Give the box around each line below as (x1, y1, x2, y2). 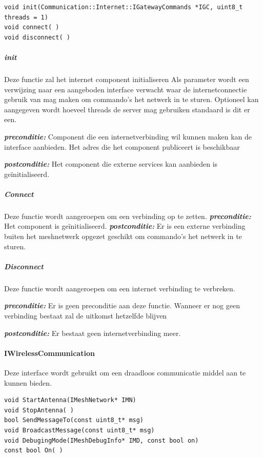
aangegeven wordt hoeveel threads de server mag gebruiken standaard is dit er (4, 104, 250, 114)
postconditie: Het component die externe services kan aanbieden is (4, 158, 218, 169)
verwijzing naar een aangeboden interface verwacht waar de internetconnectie (4, 84, 247, 94)
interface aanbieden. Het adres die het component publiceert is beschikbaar (4, 141, 240, 152)
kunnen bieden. (4, 377, 52, 388)
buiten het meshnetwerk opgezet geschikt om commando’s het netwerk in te (4, 231, 242, 242)
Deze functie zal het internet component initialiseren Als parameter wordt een (4, 73, 249, 84)
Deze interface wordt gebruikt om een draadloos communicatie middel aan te (4, 367, 246, 377)
